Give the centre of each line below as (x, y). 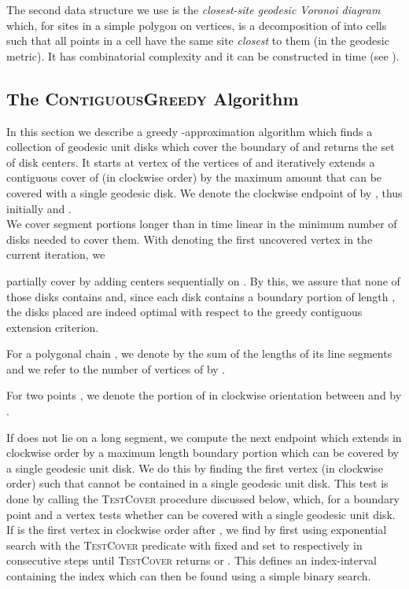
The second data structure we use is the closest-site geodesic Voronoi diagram (193, 9)
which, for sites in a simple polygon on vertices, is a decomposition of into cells (197, 25)
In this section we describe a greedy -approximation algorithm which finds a (190, 131)
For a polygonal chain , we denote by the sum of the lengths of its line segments (199, 353)
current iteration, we (56, 254)
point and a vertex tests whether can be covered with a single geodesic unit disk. (201, 514)
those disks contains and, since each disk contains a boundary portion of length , (201, 296)
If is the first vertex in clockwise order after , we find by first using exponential (197, 530)
